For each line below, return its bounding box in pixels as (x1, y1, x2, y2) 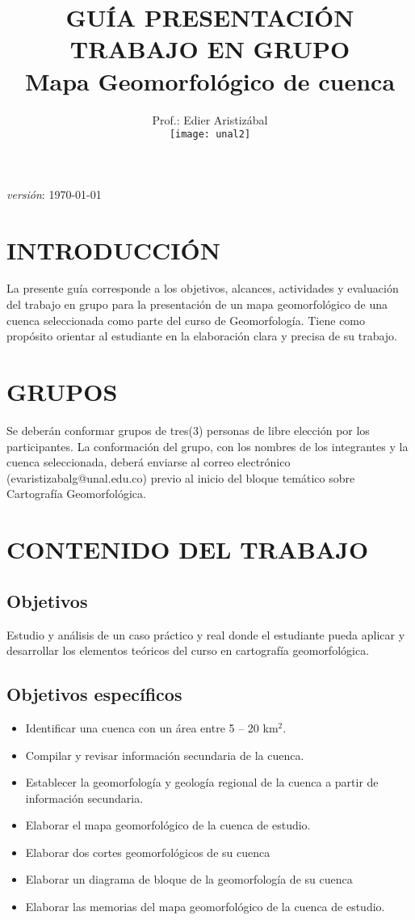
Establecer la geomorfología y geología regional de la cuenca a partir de (25, 774, 379, 791)
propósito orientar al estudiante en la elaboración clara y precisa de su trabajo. (6, 327, 397, 344)
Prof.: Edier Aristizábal (152, 111, 268, 128)
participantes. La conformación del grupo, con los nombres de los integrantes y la (6, 437, 409, 454)
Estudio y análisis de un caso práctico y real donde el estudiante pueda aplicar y (6, 626, 405, 643)
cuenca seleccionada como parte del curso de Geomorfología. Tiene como (6, 311, 366, 328)
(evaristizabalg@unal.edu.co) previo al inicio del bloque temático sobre (6, 469, 355, 486)
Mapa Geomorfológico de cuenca (24, 64, 396, 97)
